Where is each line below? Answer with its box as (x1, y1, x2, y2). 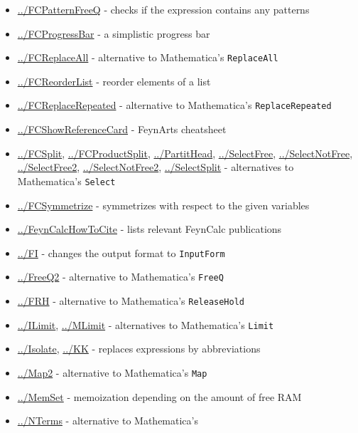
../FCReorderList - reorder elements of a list (17, 73, 211, 88)
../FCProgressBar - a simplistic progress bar (17, 26, 210, 41)
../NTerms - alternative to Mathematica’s (17, 413, 198, 428)
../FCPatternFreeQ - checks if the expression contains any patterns (17, 2, 310, 16)
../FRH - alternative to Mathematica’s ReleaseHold (17, 293, 244, 308)
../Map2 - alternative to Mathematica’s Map (17, 365, 207, 380)
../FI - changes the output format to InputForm (17, 245, 225, 260)
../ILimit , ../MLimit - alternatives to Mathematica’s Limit (17, 317, 274, 332)
